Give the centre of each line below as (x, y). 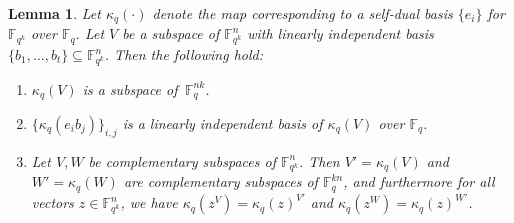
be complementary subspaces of (182, 160)
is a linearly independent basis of (222, 123)
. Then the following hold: (183, 54)
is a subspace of (130, 88)
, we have (149, 202)
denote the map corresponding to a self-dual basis (302, 13)
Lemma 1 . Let (54, 13)
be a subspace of (171, 33)
